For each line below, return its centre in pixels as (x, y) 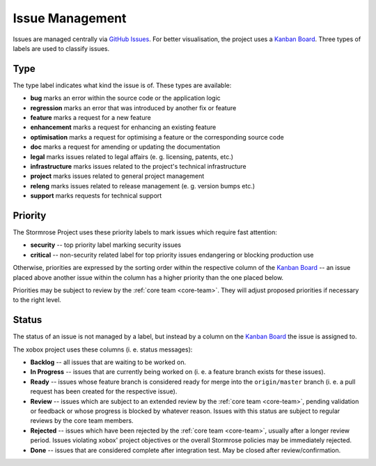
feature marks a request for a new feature (91, 118)
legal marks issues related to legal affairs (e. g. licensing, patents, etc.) (132, 156)
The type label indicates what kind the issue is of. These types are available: (122, 85)
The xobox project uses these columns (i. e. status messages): (103, 349)
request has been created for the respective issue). (104, 391)
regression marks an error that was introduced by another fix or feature (133, 107)
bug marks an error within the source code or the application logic (125, 98)
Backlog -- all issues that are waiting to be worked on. (108, 362)
